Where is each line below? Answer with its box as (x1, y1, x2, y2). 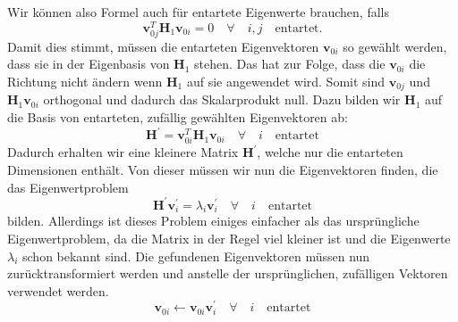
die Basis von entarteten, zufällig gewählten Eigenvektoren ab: (7, 108, 348, 127)
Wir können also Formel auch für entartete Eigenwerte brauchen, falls (7, 3, 390, 21)
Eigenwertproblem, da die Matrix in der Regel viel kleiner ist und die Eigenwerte (7, 228, 451, 247)
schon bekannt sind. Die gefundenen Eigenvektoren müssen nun (22, 246, 370, 265)
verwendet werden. (7, 281, 109, 300)
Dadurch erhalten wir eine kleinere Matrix (7, 143, 239, 161)
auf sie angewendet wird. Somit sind (186, 72, 386, 91)
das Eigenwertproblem (7, 178, 129, 196)
